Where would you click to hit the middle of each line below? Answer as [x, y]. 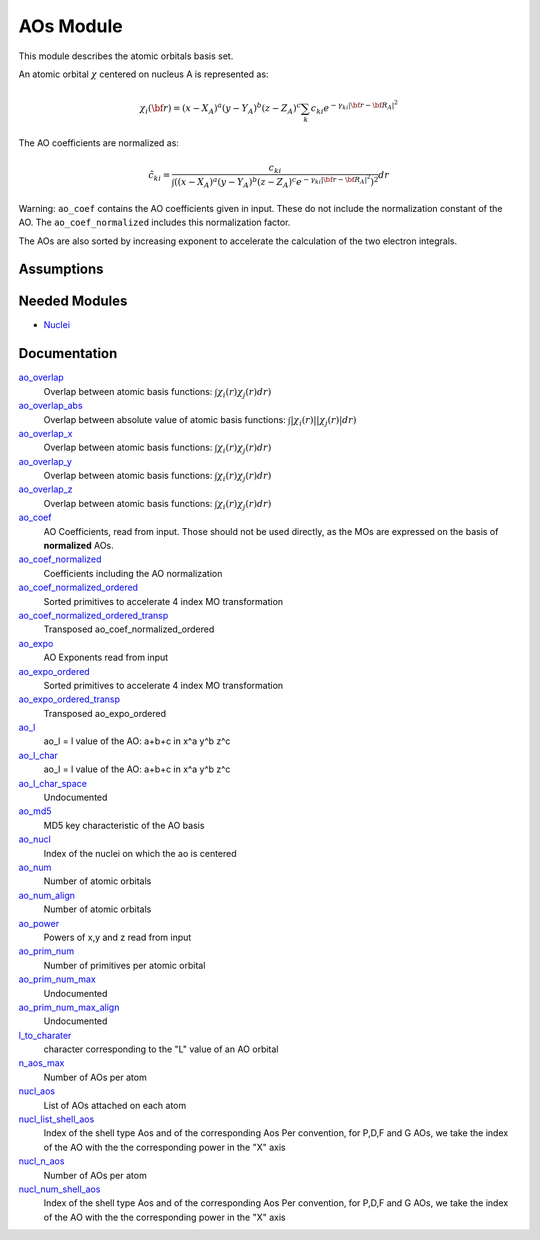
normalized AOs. [78, 546]
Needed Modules [73, 301]
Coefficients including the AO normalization [133, 573]
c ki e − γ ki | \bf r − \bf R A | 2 [354, 107]
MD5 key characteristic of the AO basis [124, 825]
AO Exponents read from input [106, 657]
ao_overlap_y [45, 461]
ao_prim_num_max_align [69, 1007]
